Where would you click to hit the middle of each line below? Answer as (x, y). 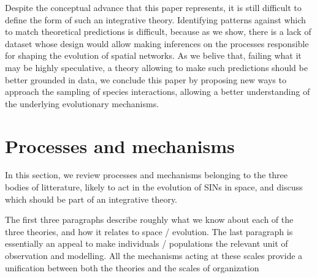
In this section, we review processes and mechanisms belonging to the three (147, 175)
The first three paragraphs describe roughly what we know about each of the (149, 220)
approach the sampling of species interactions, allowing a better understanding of (158, 92)
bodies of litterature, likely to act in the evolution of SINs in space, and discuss (154, 187)
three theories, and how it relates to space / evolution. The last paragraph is (149, 231)
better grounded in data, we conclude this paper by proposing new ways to (146, 79)
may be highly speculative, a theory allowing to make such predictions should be (156, 67)
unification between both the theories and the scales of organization (132, 267)
